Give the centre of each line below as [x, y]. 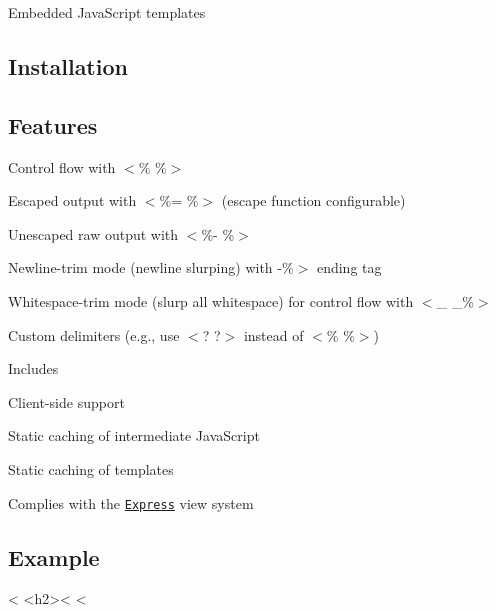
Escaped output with [72, 200]
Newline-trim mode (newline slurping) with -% [151, 267]
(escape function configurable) [313, 200]
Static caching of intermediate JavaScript [134, 435]
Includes [33, 368]
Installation [68, 65]
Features [53, 124]
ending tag [349, 267]
